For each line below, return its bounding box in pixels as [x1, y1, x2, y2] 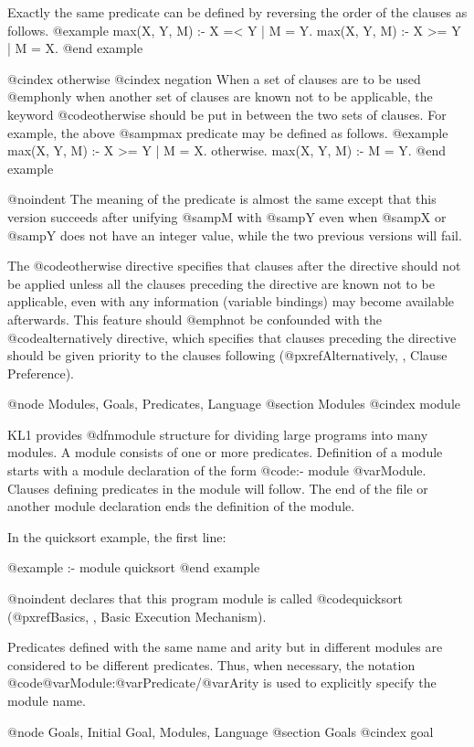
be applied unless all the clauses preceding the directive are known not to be [7, 273, 435, 293]
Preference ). [7, 363, 75, 382]
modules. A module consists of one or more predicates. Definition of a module [7, 443, 443, 462]
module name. [7, 691, 86, 710]
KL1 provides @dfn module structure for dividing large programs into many [7, 424, 428, 443]
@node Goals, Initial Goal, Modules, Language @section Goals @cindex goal [7, 721, 434, 741]
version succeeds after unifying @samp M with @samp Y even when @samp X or [7, 207, 447, 226]
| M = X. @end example [7, 38, 143, 58]
